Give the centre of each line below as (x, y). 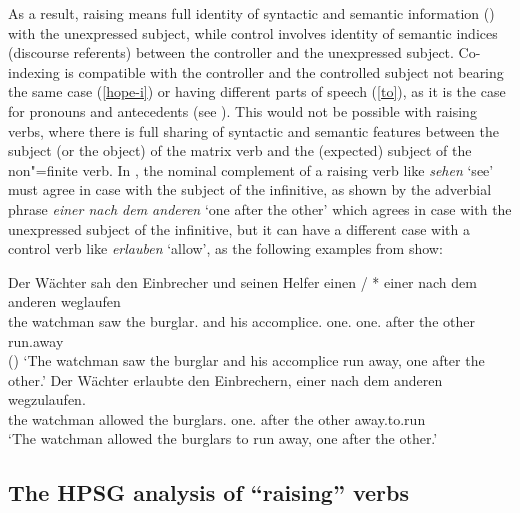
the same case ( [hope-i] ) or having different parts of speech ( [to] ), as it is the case (257, 91)
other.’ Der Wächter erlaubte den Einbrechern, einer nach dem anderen (225, 379)
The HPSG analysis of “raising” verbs (209, 492)
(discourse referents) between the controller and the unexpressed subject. (231, 52)
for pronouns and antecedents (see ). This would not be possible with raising (242, 110)
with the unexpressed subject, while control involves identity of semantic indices (253, 32)
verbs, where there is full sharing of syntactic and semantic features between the (254, 130)
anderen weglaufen (64, 301)
